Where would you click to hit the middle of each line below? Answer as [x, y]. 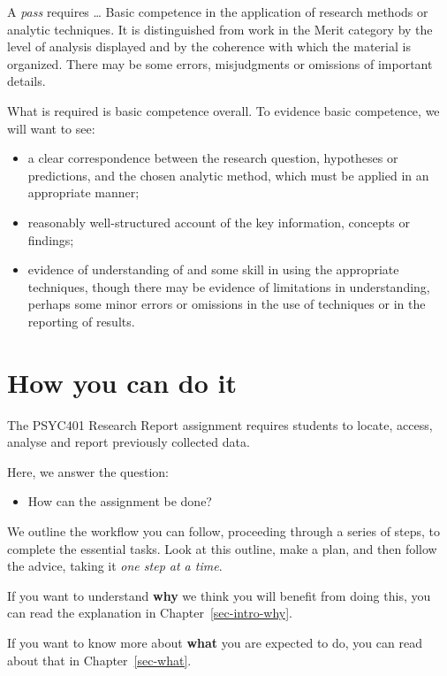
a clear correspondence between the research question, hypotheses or [213, 158]
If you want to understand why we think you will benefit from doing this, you [219, 595]
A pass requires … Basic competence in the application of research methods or [218, 12]
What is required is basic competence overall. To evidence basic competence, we [223, 110]
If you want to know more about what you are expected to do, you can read [215, 642]
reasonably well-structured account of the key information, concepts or [219, 222]
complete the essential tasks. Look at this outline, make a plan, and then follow [222, 548]
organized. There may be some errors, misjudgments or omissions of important [220, 63]
